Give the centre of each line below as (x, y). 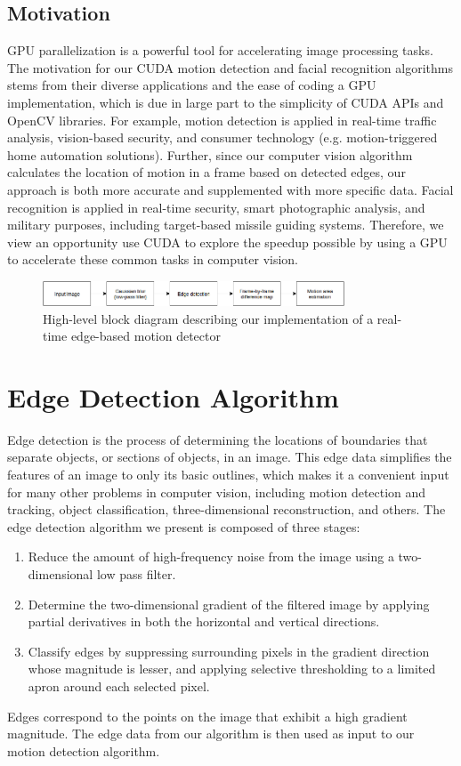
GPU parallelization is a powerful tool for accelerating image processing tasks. (220, 50)
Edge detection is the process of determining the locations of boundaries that (218, 439)
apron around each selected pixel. (119, 685)
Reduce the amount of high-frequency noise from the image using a (211, 556)
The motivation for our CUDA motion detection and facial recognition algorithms (230, 67)
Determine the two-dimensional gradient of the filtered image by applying (229, 604)
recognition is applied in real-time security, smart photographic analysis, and (216, 207)
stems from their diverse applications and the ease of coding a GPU (192, 85)
